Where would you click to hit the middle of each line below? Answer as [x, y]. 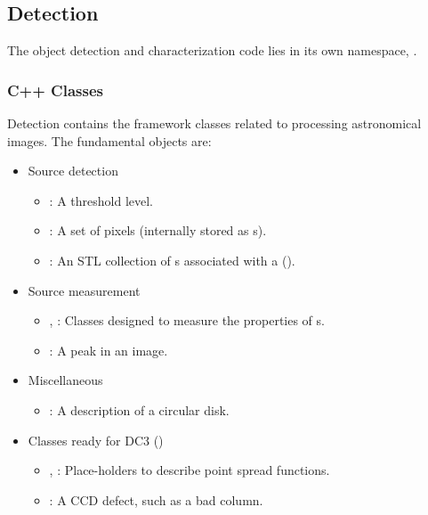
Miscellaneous [65, 380]
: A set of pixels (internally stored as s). [158, 230]
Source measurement [84, 290]
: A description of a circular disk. [139, 409]
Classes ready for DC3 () [96, 440]
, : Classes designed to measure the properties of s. [187, 320]
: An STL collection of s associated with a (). [172, 260]
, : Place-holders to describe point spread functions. [190, 470]
